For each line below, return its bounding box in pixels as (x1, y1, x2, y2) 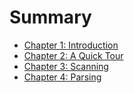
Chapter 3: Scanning (23, 60, 109, 72)
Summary (9, 6, 92, 29)
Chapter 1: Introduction (23, 39, 119, 51)
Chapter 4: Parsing (23, 71, 102, 83)
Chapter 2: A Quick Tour (23, 49, 124, 61)
